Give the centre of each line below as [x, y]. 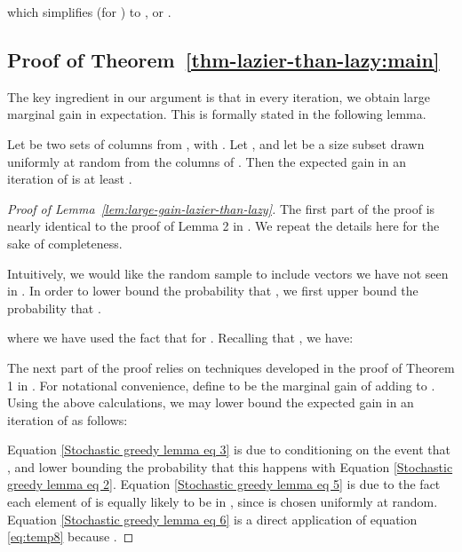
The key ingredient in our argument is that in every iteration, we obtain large [219, 96]
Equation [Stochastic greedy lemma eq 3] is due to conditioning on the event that [229, 449]
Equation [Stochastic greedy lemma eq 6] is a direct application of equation [212, 519]
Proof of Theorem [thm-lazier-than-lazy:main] [223, 59]
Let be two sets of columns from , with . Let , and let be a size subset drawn [216, 143]
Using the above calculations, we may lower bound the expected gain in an [211, 402]
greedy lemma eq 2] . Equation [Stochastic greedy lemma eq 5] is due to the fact [224, 484]
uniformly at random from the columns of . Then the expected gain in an [207, 161]
